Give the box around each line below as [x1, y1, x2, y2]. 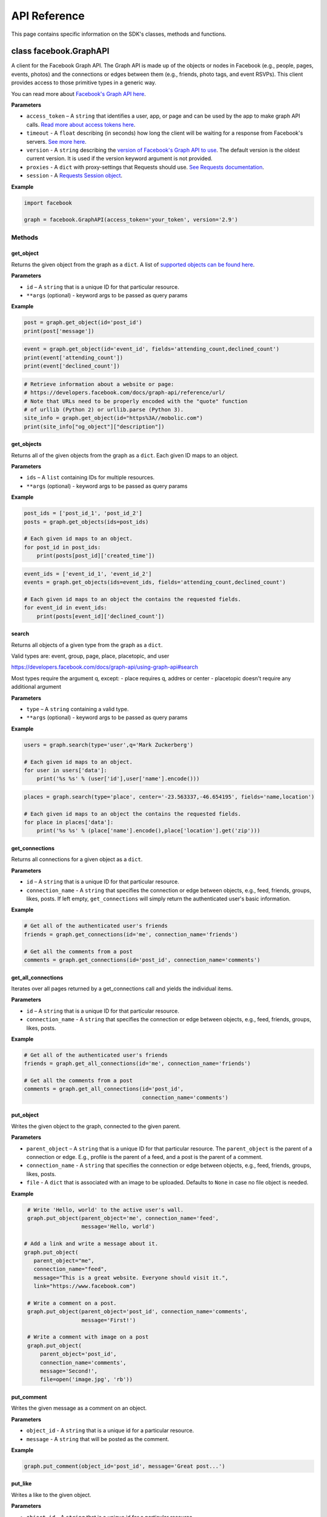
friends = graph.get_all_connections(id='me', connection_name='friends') [24, 1060, 251, 1067]
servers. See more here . [26, 138, 87, 145]
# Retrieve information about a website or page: [24, 380, 174, 388]
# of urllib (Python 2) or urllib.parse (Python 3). [24, 406, 184, 413]
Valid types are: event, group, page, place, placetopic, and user [11, 652, 170, 660]
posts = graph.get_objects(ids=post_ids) [24, 518, 149, 525]
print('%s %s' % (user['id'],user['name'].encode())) [36, 775, 200, 782]
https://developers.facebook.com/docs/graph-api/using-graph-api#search [11, 663, 198, 671]
